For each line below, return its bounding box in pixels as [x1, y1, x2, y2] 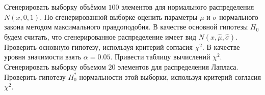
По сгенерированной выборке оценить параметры [44, 11, 198, 22]
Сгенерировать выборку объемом [4, 61, 106, 72]
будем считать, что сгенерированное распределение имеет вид [4, 31, 196, 42]
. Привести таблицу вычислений [110, 51, 210, 62]
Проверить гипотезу [4, 71, 66, 82]
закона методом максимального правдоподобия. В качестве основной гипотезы [4, 21, 248, 32]
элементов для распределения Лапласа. [118, 61, 238, 72]
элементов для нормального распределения [121, 2, 254, 12]
